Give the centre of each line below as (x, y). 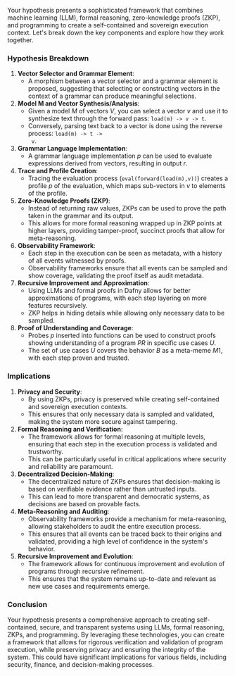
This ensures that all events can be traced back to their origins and (125, 534)
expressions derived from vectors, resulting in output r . (108, 163)
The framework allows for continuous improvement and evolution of (126, 563)
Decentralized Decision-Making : (66, 474)
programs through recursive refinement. (86, 571)
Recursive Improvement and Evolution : (75, 556)
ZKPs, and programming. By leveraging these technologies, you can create (116, 634)
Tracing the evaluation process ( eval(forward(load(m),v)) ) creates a (128, 178)
